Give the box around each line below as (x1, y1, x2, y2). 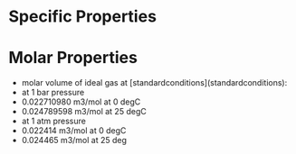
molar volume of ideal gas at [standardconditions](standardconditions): (21, 77, 288, 88)
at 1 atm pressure (21, 115, 87, 127)
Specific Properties (8, 6, 158, 27)
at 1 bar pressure (21, 87, 85, 98)
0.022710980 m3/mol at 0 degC (21, 96, 141, 107)
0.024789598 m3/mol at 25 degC (21, 106, 147, 117)
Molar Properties (8, 48, 138, 68)
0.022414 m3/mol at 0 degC (21, 125, 127, 136)
